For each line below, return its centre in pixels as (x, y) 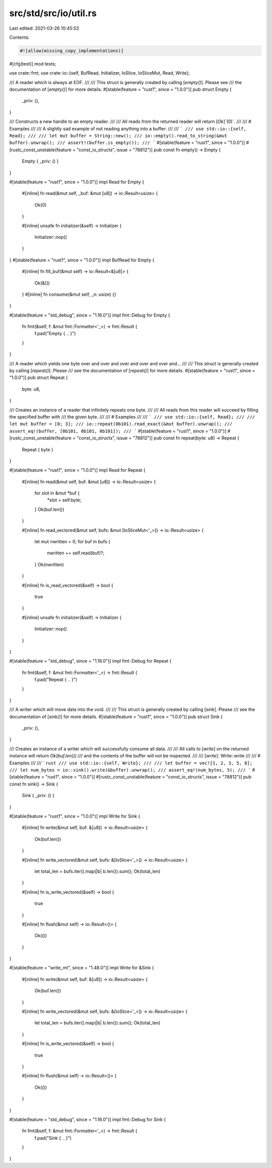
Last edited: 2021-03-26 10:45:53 (44, 28)
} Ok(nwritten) (49, 564)
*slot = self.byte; (64, 500)
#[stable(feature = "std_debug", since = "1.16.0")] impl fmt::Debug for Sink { (88, 1119)
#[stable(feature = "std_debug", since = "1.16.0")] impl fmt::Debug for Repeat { (90, 661)
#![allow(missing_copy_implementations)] (72, 51)
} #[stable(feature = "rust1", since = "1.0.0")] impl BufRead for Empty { (82, 260)
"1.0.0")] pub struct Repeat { (39, 377)
